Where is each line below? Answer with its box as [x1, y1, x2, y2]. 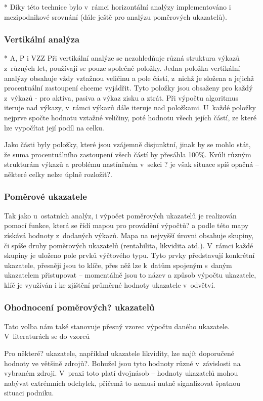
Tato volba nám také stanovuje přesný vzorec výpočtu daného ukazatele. [4, 321, 230, 331]
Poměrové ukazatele [4, 190, 87, 203]
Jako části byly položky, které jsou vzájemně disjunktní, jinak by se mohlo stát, [4, 139, 251, 150]
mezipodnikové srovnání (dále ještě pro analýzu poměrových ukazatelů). [4, 11, 227, 22]
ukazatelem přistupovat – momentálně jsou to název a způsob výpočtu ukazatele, [4, 270, 256, 280]
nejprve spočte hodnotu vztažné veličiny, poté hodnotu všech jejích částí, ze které [4, 112, 256, 122]
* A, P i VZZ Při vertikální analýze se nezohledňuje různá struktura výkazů [4, 53, 240, 63]
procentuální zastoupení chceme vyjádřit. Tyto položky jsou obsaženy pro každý [4, 82, 253, 93]
